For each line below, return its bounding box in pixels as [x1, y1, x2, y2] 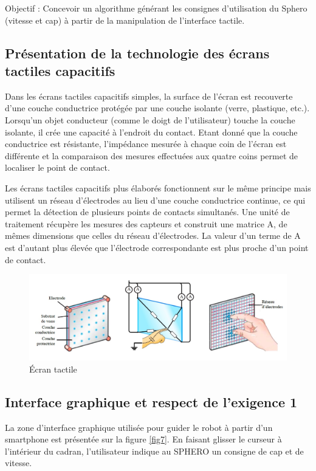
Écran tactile [29, 362, 77, 375]
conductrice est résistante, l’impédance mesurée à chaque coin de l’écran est [5, 137, 287, 150]
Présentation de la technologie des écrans [5, 43, 270, 62]
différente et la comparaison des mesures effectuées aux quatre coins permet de [5, 149, 298, 162]
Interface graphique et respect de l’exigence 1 [5, 392, 298, 411]
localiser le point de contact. [5, 161, 110, 174]
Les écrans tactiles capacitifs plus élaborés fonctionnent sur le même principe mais [5, 181, 311, 194]
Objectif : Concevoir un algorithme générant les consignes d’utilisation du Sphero [5, 2, 307, 14]
